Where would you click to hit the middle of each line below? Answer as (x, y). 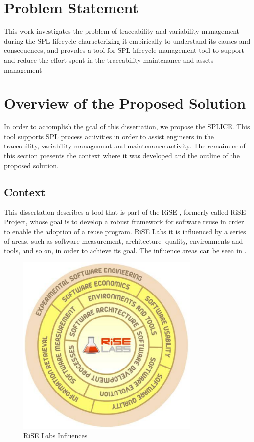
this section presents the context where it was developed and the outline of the (122, 155)
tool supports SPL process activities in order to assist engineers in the (109, 136)
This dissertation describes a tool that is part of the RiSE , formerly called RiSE (125, 212)
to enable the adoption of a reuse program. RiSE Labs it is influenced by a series (125, 231)
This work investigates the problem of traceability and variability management (122, 31)
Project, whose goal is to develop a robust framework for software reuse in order (124, 221)
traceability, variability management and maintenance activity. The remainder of (125, 146)
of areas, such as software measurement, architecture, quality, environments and (124, 241)
